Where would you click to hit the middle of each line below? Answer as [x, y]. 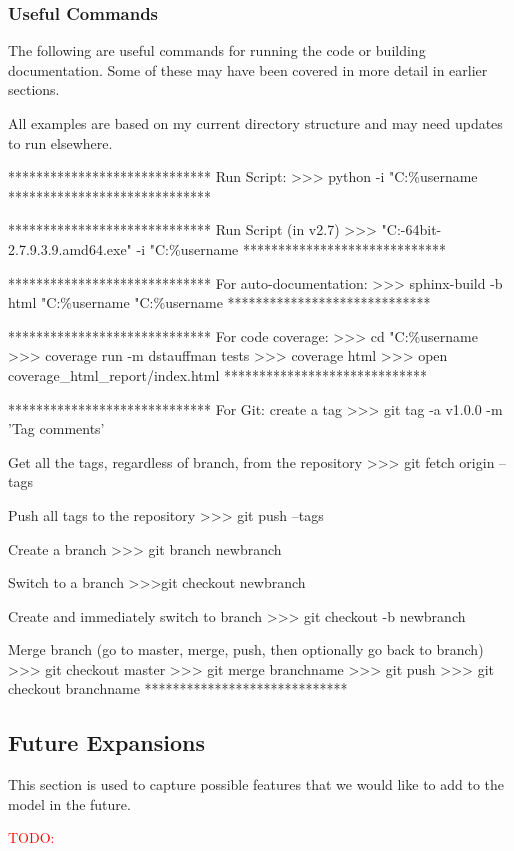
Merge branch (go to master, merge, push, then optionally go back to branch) [246, 649]
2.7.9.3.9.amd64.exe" [70, 248]
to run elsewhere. [60, 142]
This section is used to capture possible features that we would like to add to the [256, 784]
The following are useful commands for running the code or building [217, 50]
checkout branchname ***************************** [178, 688]
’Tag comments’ [56, 428]
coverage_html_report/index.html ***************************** [217, 374]
